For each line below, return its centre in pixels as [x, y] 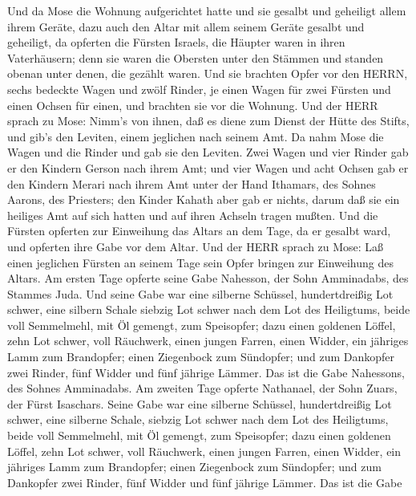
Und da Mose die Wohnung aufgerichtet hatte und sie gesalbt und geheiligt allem [207, 10]
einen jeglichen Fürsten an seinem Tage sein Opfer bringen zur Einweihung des [201, 262]
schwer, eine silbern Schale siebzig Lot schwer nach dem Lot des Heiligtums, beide [209, 309]
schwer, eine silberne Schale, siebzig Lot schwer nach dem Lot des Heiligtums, [198, 419]
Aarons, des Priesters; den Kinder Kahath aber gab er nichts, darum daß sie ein [204, 199]
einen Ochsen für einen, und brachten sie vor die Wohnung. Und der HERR [193, 105]
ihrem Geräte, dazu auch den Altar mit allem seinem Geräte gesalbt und [186, 26]
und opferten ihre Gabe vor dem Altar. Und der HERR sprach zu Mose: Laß [196, 246]
